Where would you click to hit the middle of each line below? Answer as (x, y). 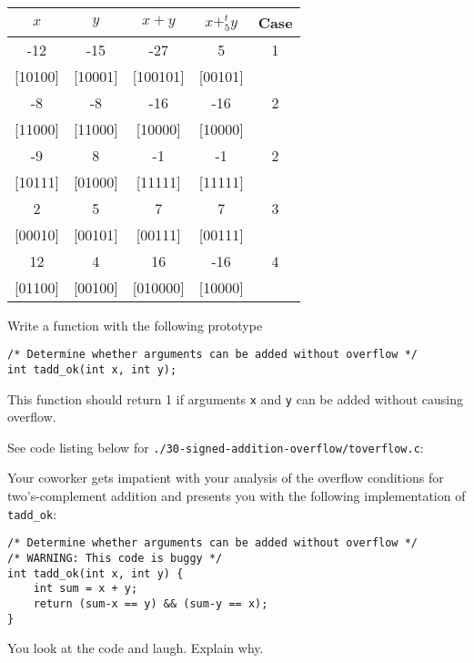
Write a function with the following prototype (135, 325)
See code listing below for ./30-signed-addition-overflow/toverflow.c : (216, 447)
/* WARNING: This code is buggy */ (115, 558)
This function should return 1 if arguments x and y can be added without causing (235, 398)
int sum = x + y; (86, 589)
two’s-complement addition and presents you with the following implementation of (237, 495)
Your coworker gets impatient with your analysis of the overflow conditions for (226, 478)
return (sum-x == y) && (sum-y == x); (151, 603)
